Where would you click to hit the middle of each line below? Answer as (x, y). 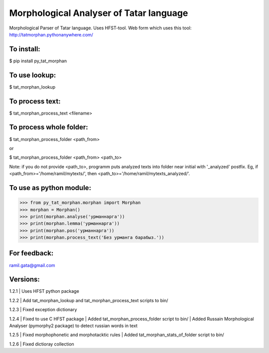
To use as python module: (50, 187)
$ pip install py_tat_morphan (38, 61)
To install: (25, 49)
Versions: (24, 280)
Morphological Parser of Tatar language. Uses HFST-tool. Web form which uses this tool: (100, 28)
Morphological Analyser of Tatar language (99, 13)
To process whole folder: (49, 127)
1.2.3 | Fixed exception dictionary (43, 310)
